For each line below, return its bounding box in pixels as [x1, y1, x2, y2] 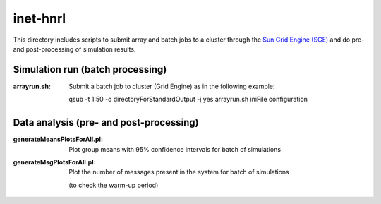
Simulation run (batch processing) [13, 64, 167, 76]
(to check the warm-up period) [68, 181, 159, 189]
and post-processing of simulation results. [13, 44, 136, 53]
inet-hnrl [13, 11, 66, 26]
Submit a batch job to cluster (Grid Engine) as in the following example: [68, 82, 275, 90]
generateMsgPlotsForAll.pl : [13, 157, 96, 166]
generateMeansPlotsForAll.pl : [13, 135, 104, 144]
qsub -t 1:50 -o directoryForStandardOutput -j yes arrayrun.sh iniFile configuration [68, 95, 308, 104]
